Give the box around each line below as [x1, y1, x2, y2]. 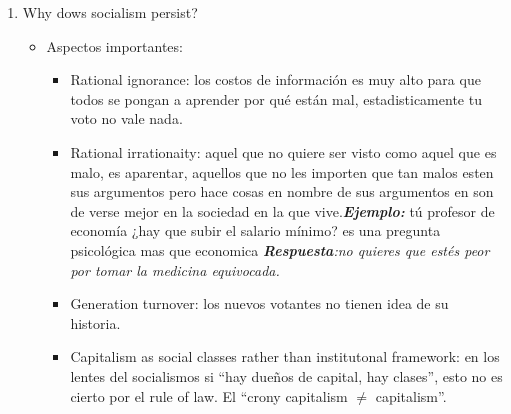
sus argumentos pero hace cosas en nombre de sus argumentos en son [70, 181, 494, 202]
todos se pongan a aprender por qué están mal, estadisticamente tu [70, 88, 482, 109]
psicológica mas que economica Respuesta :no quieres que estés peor [70, 239, 490, 260]
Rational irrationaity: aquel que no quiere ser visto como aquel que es [70, 141, 497, 162]
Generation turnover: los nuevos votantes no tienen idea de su [70, 293, 449, 314]
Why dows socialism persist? [22, 2, 198, 22]
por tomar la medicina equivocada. [70, 259, 280, 280]
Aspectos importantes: [46, 35, 183, 56]
